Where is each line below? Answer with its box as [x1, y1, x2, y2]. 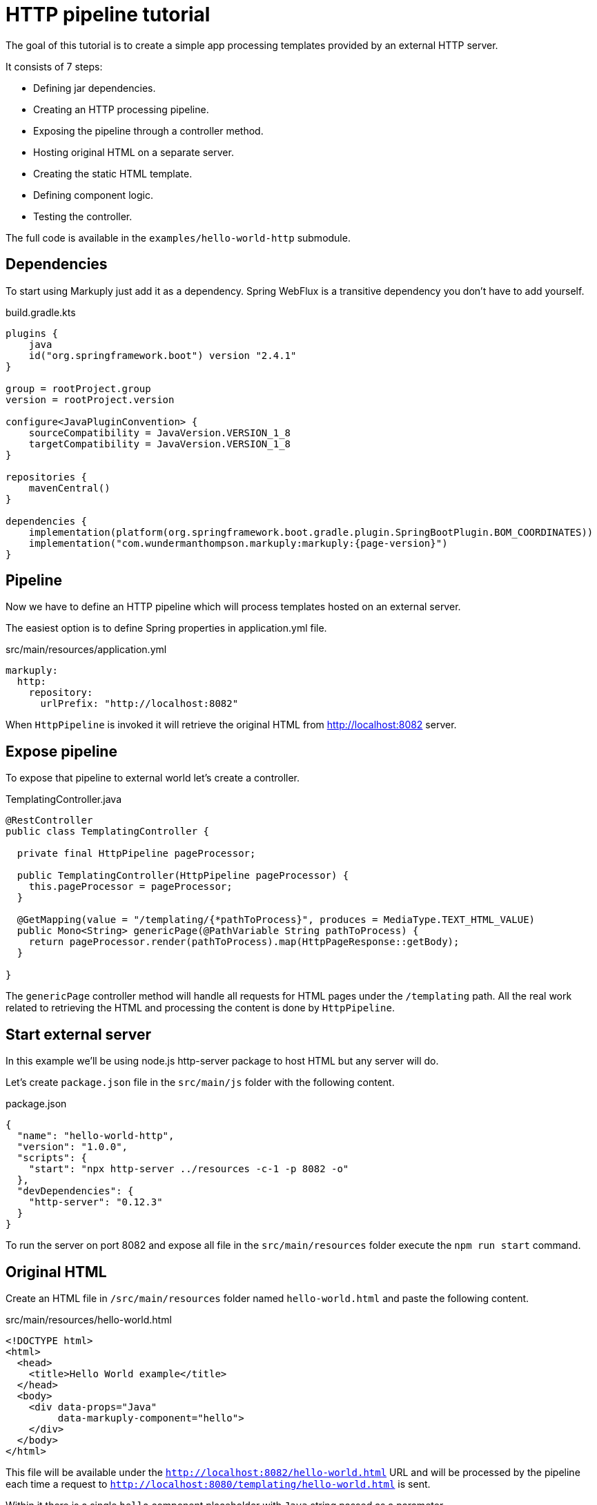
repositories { [6, 471, 88, 483]
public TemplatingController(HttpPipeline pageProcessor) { [17, 870, 349, 882]
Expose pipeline [6, 742, 117, 760]
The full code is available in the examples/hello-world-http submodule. [6, 231, 351, 244]
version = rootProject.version [6, 394, 175, 405]
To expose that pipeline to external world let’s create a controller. [6, 772, 300, 784]
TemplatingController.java [6, 793, 122, 806]
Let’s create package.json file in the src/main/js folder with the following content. [6, 1076, 395, 1089]
